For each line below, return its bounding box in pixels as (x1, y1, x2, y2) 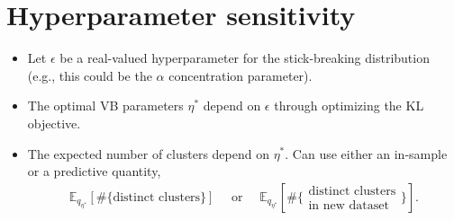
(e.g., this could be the (27, 66, 152, 84)
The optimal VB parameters (27, 96, 184, 115)
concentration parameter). (168, 66, 313, 84)
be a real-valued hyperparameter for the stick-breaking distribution (59, 48, 430, 67)
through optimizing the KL (274, 96, 424, 115)
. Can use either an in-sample (285, 144, 448, 163)
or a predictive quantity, (27, 162, 161, 180)
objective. (27, 113, 81, 132)
